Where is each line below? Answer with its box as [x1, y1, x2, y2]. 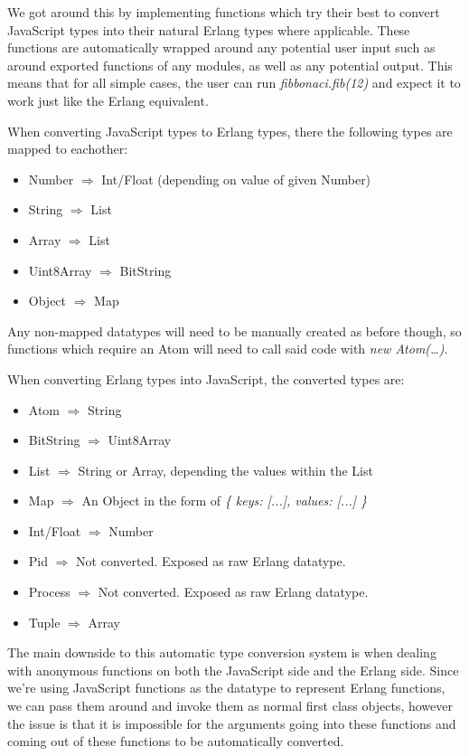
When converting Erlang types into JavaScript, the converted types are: [7, 369, 405, 388]
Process [28, 582, 70, 601]
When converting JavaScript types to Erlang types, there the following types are [7, 121, 453, 140]
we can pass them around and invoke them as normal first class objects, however [7, 696, 453, 715]
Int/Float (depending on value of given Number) [101, 169, 371, 188]
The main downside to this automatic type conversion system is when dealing [7, 643, 436, 662]
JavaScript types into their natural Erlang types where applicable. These [7, 20, 410, 39]
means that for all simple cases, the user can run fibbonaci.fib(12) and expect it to [7, 73, 461, 92]
